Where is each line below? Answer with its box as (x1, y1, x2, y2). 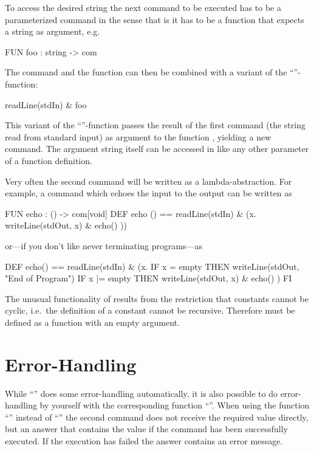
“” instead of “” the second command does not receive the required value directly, (5, 410, 309, 423)
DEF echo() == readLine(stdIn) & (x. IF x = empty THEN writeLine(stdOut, (5, 260, 299, 272)
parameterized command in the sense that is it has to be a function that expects (5, 13, 304, 26)
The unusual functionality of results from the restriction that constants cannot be (5, 292, 309, 305)
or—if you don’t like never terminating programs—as (5, 239, 203, 252)
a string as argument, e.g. (5, 25, 100, 38)
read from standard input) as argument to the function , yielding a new (5, 130, 271, 143)
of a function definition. (5, 154, 92, 167)
